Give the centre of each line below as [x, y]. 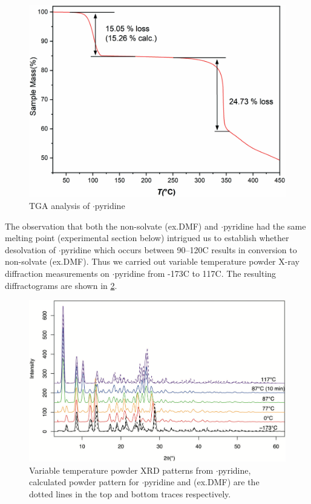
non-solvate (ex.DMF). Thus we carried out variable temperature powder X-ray [152, 261]
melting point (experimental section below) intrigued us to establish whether [147, 238]
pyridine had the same [265, 226]
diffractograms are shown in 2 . [61, 285]
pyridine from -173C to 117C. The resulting [195, 273]
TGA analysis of [60, 205]
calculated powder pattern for [84, 482]
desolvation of [31, 249]
